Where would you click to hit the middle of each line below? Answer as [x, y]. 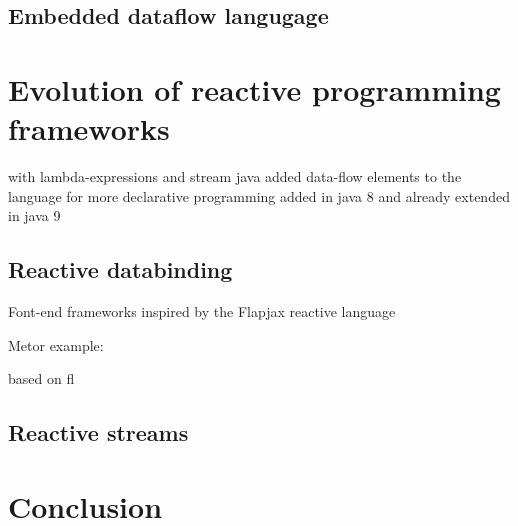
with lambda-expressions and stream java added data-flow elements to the [235, 176]
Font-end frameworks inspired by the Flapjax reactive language [202, 311]
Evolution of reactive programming [254, 88]
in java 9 [34, 215]
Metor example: [56, 344]
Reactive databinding [120, 269]
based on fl [41, 378]
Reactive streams [98, 432]
